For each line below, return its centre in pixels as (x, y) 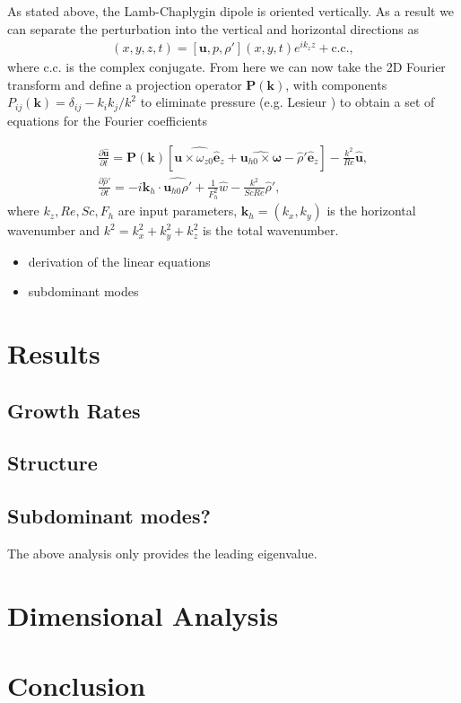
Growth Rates (74, 410)
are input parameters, (178, 211)
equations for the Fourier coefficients (107, 120)
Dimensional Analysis (143, 615)
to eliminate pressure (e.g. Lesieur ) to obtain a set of (287, 102)
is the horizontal (371, 211)
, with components (336, 84)
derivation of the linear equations (119, 261)
